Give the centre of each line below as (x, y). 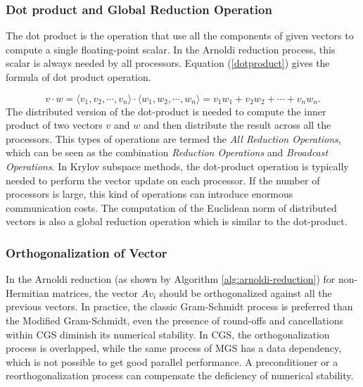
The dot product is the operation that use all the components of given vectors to (180, 36)
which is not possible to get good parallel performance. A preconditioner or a (172, 361)
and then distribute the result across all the (237, 125)
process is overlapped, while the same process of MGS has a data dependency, (174, 348)
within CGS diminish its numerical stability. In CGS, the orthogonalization (168, 334)
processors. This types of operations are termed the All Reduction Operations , (173, 138)
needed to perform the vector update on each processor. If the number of (163, 180)
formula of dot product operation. (78, 77)
